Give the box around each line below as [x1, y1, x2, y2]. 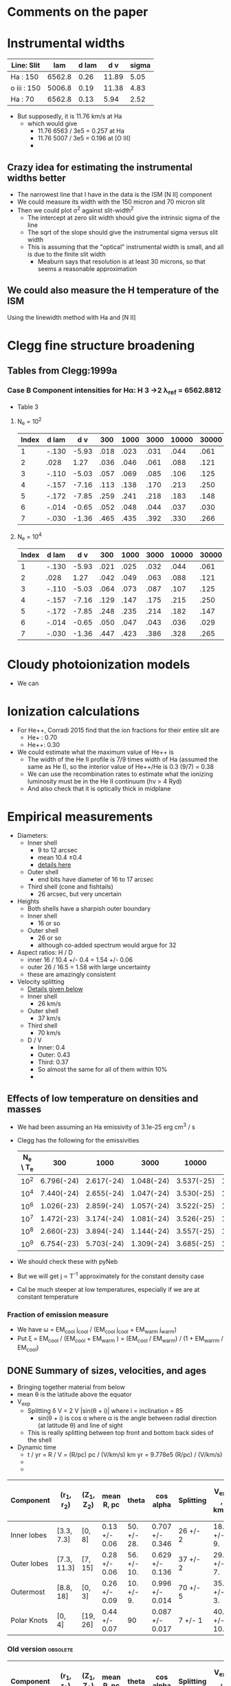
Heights [16, 897, 40, 905]
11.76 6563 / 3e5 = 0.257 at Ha [37, 127, 125, 135]
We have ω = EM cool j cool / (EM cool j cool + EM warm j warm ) [16, 1326, 177, 1335]
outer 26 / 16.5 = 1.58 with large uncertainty [27, 963, 151, 971]
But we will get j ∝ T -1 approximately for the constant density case [16, 1271, 205, 1280]
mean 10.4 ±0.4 [37, 854, 82, 862]
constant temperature [16, 1293, 79, 1301]
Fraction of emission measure [7, 1310, 109, 1319]
